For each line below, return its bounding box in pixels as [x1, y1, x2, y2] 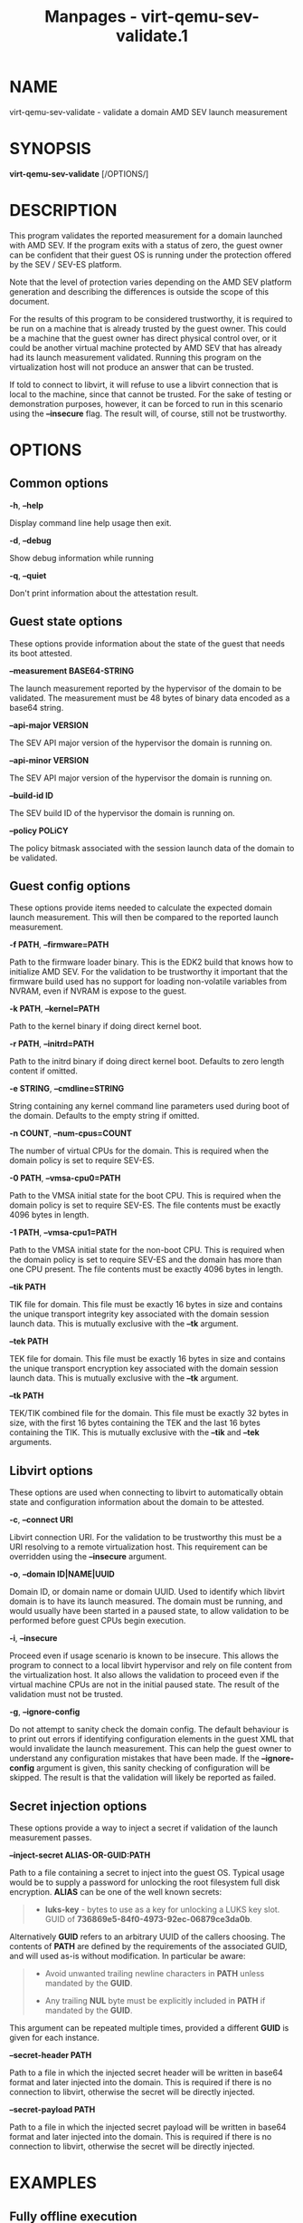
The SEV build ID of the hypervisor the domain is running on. [9, 807, 235, 818]
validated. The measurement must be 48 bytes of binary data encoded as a [9, 692, 290, 704]
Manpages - [44, 6, 137, 27]
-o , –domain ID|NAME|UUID [9, 1568, 115, 1579]
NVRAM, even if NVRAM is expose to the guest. [9, 985, 187, 996]
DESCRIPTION [9, 200, 118, 221]
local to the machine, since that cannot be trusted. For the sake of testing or [9, 388, 292, 400]
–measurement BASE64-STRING [9, 665, 134, 676]
